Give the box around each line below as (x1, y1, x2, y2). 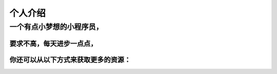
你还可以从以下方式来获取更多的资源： (9, 55, 131, 64)
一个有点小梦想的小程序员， (9, 22, 104, 31)
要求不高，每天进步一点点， (9, 39, 97, 48)
